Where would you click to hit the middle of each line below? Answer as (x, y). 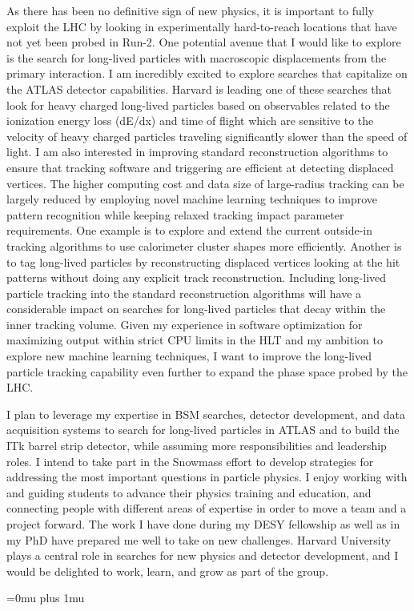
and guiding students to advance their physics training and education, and (189, 492)
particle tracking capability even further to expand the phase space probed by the (207, 371)
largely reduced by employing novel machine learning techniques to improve (192, 199)
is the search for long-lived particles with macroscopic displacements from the (197, 57)
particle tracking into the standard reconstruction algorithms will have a (184, 293)
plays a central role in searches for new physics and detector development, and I (203, 555)
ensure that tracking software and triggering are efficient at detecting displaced (200, 167)
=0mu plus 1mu (46, 598)
